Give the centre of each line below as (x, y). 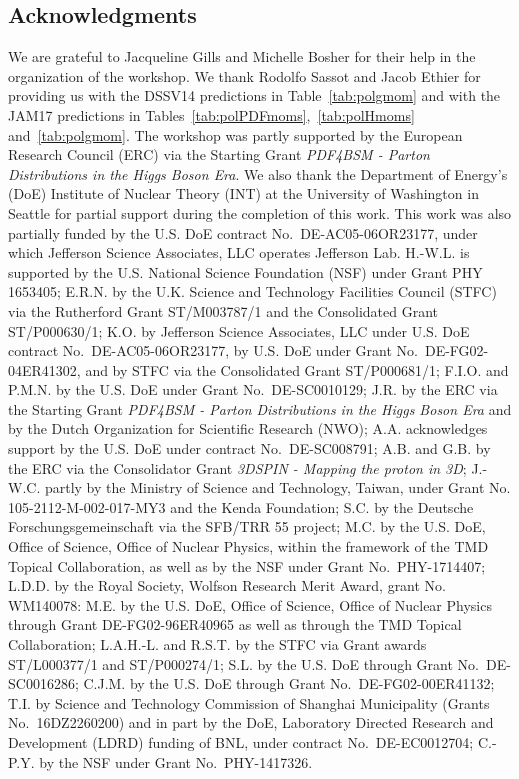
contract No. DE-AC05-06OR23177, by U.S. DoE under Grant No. (213, 350)
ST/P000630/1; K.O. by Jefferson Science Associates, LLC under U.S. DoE (239, 330)
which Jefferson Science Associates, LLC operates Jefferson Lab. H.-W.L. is (239, 252)
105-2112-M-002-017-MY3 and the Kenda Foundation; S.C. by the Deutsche (241, 506)
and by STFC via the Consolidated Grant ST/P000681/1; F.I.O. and (297, 369)
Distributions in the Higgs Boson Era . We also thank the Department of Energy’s (258, 173)
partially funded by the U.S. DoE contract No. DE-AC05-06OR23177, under (243, 232)
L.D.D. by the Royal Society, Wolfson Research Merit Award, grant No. (227, 585)
